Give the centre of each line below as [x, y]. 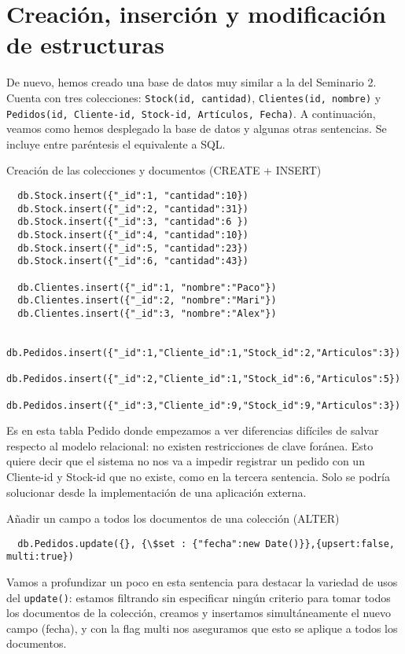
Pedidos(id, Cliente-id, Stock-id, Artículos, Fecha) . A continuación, [191, 113]
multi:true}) [40, 557]
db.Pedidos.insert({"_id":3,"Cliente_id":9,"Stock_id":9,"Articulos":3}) [204, 405]
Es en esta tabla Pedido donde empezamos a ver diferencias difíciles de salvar [193, 430]
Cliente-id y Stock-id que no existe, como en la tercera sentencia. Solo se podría [198, 476]
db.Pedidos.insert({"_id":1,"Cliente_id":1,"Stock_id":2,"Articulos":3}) [204, 353]
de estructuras [85, 44]
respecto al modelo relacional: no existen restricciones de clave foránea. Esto [190, 445]
